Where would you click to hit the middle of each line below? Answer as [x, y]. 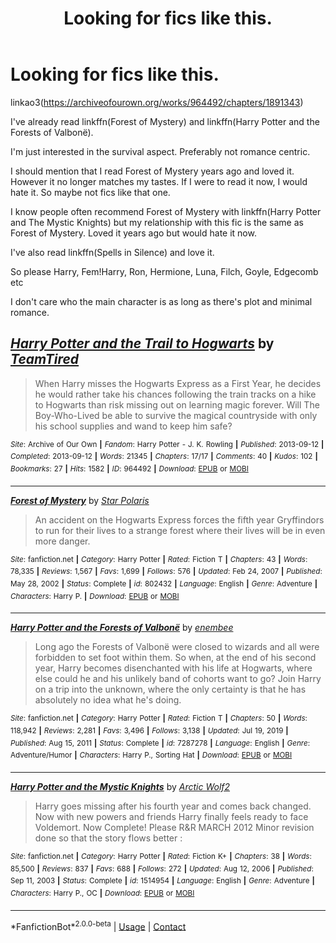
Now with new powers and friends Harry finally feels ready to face [171, 816]
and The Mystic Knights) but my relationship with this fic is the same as [157, 222]
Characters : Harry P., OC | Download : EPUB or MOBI [102, 893]
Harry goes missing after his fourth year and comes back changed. [173, 806]
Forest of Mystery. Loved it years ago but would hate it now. [133, 233]
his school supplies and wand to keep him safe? [133, 426]
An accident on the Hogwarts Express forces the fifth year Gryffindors [179, 519]
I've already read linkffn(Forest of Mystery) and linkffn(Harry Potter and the [165, 121]
